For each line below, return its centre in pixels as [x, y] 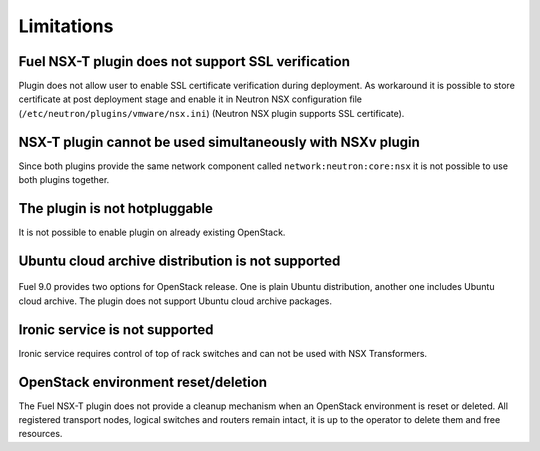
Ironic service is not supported [116, 329]
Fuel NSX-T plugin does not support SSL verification [184, 61]
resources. [40, 434]
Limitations [66, 26]
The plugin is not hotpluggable [116, 208]
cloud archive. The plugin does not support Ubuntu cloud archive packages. [175, 301]
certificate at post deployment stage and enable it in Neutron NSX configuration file [190, 99]
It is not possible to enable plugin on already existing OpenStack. [152, 232]
